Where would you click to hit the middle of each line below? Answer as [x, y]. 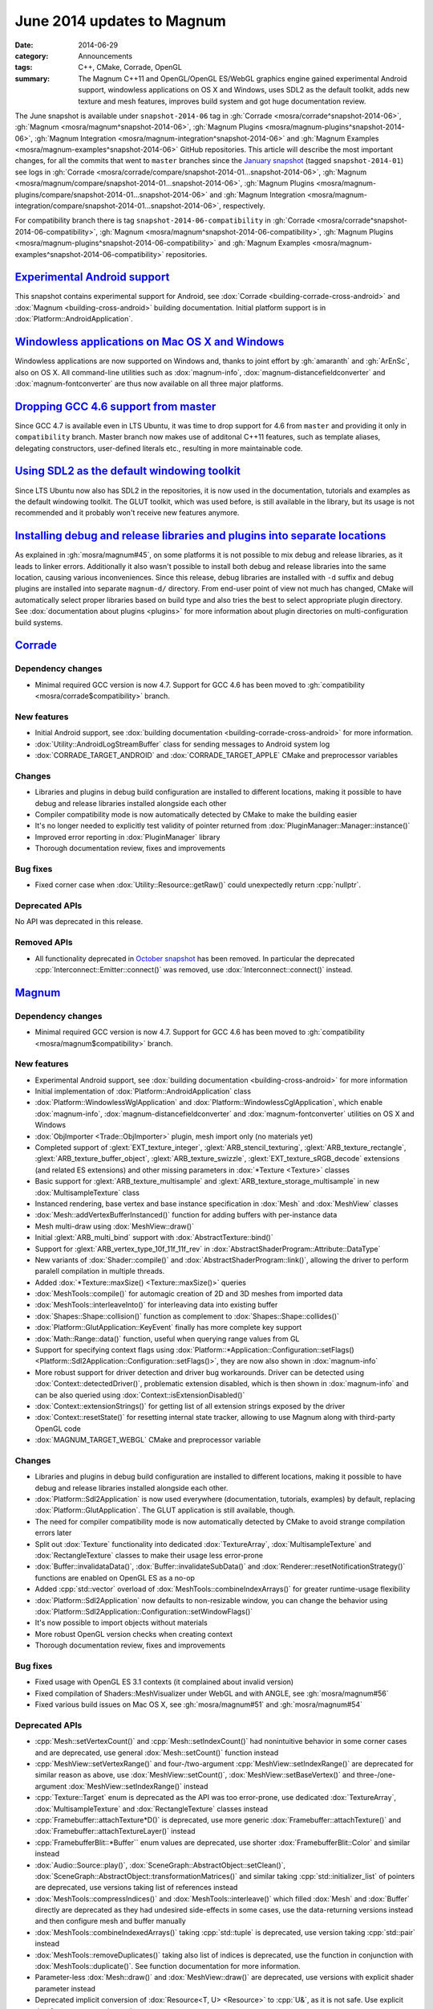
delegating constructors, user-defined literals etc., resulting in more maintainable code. [159, 448]
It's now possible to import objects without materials [121, 1622]
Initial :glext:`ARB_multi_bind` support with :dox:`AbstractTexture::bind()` [154, 1238]
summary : [32, 78]
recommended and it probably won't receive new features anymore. [127, 513]
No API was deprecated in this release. [79, 922]
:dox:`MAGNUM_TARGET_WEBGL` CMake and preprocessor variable [148, 1440]
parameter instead [65, 1988]
